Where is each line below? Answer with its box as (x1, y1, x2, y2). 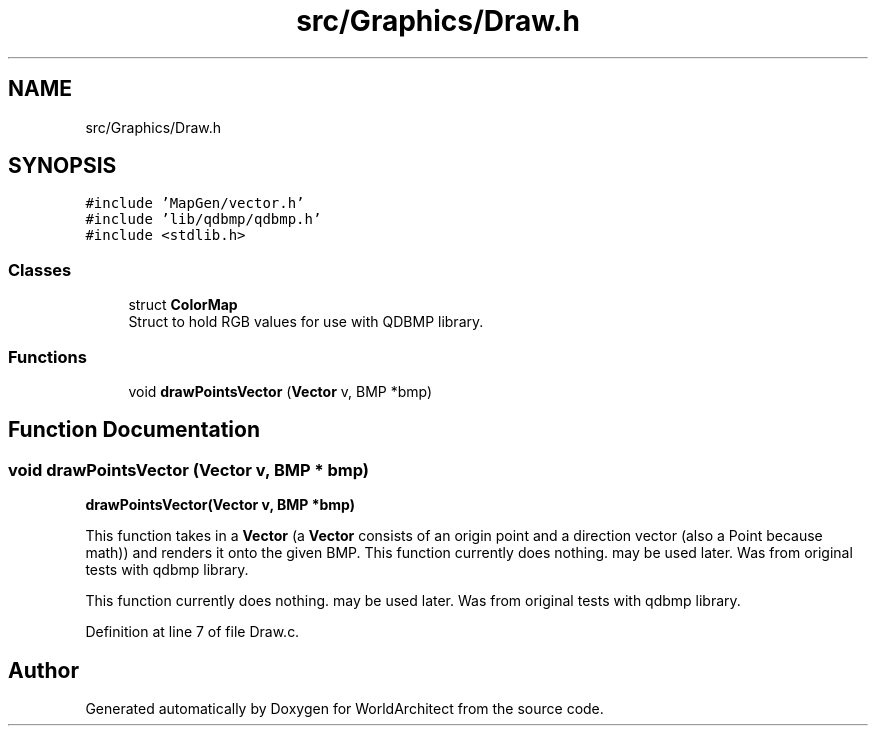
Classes (8, 259, 72, 280)
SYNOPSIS (8, 153, 117, 179)
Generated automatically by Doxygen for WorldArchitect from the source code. (85, 700, 604, 717)
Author (8, 657, 79, 683)
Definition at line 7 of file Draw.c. (85, 623, 300, 641)
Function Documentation (8, 417, 260, 443)
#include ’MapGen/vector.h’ (85, 195, 305, 212)
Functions (8, 346, 87, 367)
